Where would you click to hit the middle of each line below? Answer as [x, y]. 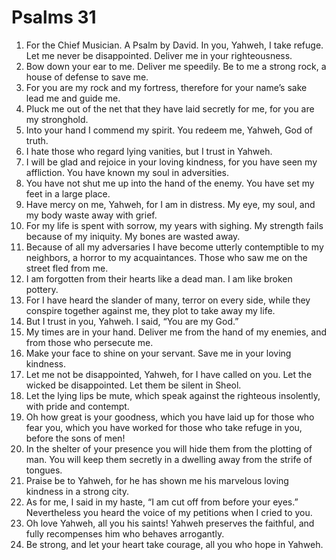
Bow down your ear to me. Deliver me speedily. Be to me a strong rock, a [176, 66]
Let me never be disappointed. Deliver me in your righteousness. [159, 55]
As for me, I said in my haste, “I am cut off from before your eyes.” [162, 502]
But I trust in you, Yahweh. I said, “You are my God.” [132, 321]
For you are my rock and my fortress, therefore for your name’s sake [166, 87]
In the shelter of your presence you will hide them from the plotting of [169, 448]
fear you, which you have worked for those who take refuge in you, [164, 427]
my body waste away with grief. [91, 215]
